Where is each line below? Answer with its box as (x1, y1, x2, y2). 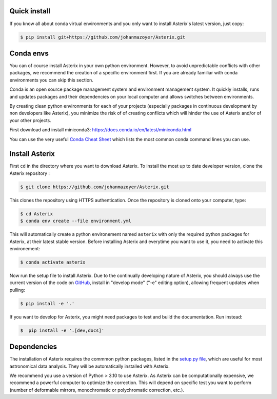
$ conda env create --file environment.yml (20, 218, 132, 224)
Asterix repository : (9, 170, 50, 176)
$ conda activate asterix (20, 259, 86, 265)
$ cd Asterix (20, 211, 53, 216)
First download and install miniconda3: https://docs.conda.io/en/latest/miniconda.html (9, 127, 192, 133)
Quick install (9, 7, 51, 15)
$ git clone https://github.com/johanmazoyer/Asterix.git (20, 184, 169, 190)
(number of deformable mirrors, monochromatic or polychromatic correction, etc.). (9, 387, 185, 393)
